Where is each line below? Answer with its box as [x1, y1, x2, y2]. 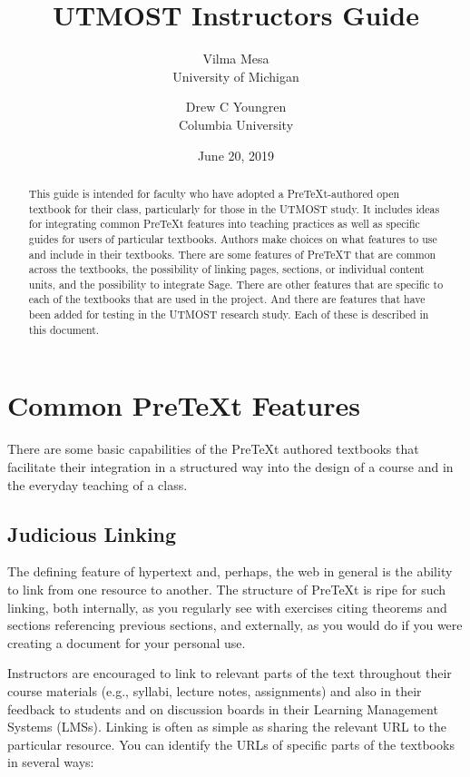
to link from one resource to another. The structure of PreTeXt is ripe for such [7, 579, 446, 598]
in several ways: [7, 752, 94, 772]
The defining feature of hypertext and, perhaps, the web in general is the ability [7, 562, 453, 581]
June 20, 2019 [197, 145, 275, 164]
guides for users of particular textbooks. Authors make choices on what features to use [28, 231, 437, 246]
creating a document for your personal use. [7, 633, 246, 652]
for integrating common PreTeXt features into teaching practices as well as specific [28, 216, 420, 231]
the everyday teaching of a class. [7, 475, 188, 494]
